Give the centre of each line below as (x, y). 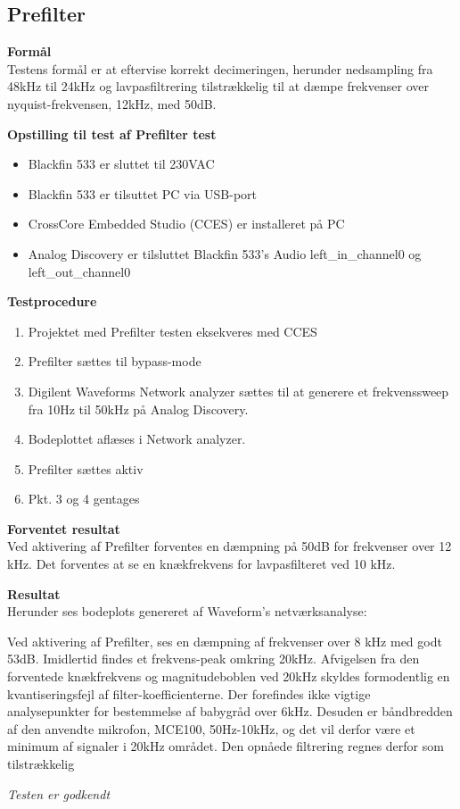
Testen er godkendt (59, 793)
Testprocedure (52, 301)
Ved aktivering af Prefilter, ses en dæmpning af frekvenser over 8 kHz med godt (225, 641)
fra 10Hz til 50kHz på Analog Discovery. (138, 409)
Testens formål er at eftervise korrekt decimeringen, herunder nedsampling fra (220, 68)
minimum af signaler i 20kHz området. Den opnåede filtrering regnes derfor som (226, 746)
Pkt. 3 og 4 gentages (84, 499)
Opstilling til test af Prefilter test (112, 133)
